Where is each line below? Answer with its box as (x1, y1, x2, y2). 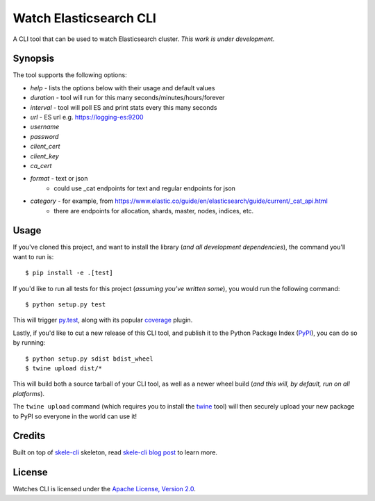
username (30, 122, 60, 131)
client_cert (30, 142, 60, 151)
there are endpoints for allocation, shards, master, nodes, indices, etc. (53, 206, 254, 215)
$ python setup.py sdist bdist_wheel (25, 354, 154, 363)
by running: (12, 338, 46, 347)
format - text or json (30, 174, 88, 183)
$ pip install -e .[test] (25, 269, 114, 277)
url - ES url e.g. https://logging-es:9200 (30, 113, 144, 122)
